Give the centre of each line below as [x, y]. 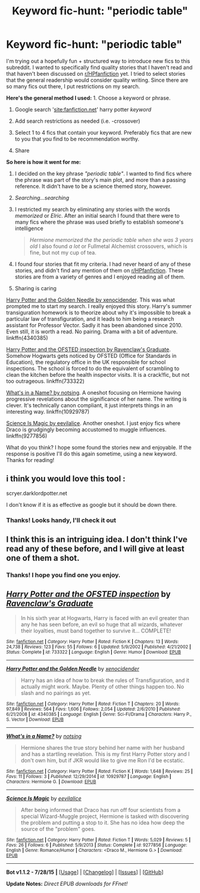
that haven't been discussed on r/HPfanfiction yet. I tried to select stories [96, 73]
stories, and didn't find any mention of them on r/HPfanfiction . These [99, 270]
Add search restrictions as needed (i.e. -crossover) [77, 121]
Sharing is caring [35, 288]
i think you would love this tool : [66, 479]
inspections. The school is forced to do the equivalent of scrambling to [93, 368]
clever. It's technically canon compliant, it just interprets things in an [90, 405]
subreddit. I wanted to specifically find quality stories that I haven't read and [99, 67]
